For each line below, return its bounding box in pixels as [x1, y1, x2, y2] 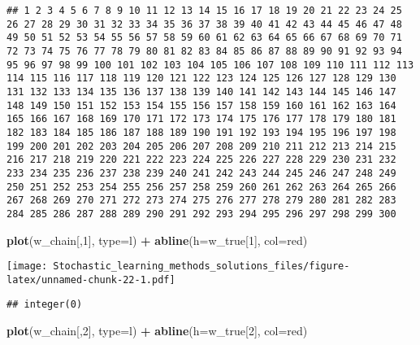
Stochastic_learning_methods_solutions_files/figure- [53, 260, 350, 273]
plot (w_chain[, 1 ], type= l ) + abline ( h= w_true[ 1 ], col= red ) [6, 231, 308, 248]
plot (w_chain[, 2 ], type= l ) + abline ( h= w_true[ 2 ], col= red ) [6, 322, 308, 339]
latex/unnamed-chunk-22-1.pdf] [6, 273, 175, 286]
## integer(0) [6, 299, 83, 311]
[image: [6, 260, 48, 273]
